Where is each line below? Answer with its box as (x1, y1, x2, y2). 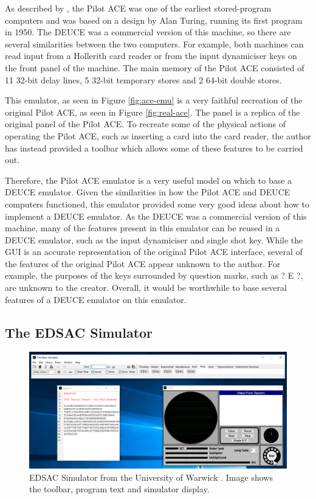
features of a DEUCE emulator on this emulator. (5, 293, 187, 305)
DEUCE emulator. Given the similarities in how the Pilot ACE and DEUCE (5, 186, 290, 198)
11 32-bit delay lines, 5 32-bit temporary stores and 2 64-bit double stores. (5, 73, 282, 86)
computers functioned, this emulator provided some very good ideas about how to (5, 197, 309, 210)
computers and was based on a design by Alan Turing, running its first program (5, 13, 303, 26)
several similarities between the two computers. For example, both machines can (5, 37, 304, 50)
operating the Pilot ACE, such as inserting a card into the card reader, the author (5, 129, 311, 142)
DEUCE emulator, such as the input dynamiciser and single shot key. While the (5, 233, 303, 246)
